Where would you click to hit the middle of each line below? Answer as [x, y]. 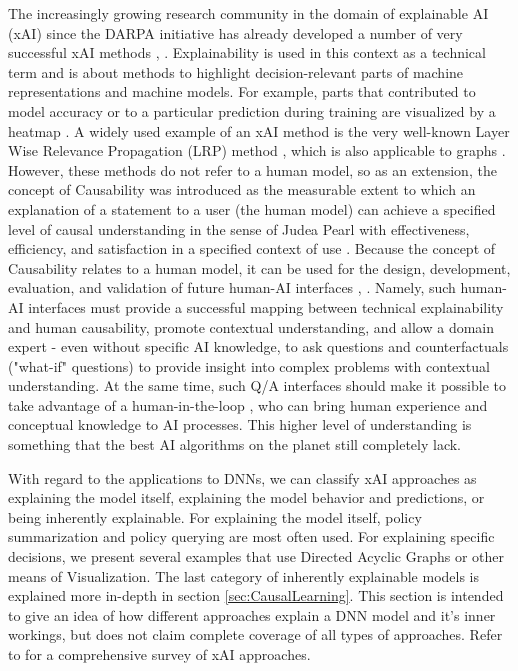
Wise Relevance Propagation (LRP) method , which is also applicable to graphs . [257, 150]
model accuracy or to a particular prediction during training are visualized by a [252, 110]
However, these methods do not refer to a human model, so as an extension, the [252, 169]
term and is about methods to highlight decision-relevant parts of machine [236, 71]
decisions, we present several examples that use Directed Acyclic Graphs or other [256, 556]
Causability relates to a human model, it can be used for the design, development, [259, 267]
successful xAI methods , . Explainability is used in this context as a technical [247, 52]
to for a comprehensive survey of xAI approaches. [159, 654]
